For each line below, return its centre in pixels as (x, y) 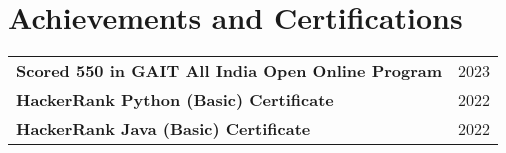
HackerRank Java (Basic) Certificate (163, 129)
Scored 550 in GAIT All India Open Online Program (229, 71)
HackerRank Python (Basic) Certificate (175, 100)
